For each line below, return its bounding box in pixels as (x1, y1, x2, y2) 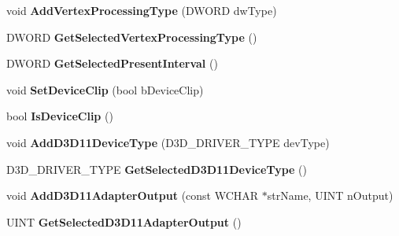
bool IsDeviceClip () (6, 108, 113, 124)
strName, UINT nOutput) (267, 187, 393, 204)
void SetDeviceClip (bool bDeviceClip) (6, 81, 204, 98)
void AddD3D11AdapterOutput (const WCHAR (6, 187, 259, 204)
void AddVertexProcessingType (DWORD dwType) (6, 2, 277, 18)
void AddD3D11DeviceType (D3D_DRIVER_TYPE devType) (6, 134, 330, 150)
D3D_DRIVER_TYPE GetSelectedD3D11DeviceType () (6, 160, 307, 177)
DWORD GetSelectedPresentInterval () (6, 55, 218, 72)
